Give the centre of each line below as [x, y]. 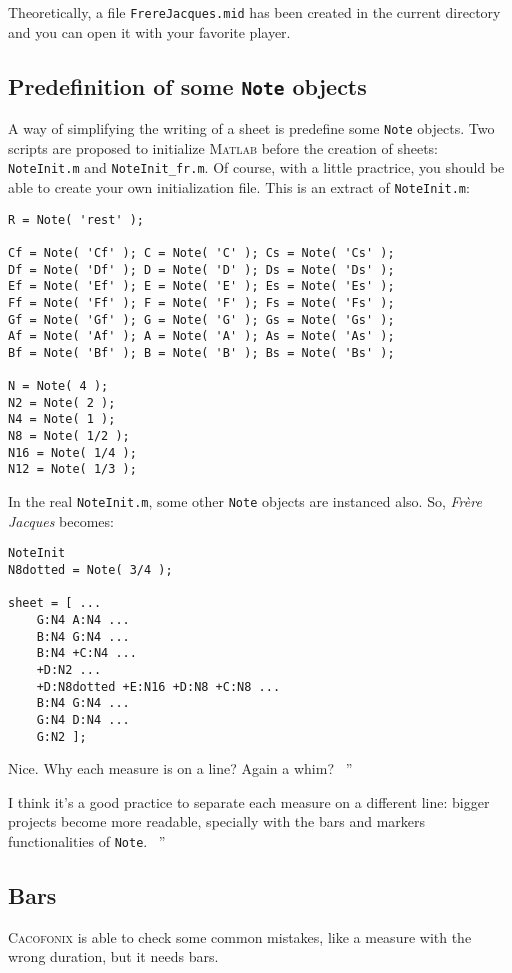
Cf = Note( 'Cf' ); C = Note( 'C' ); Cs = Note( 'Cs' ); [201, 252]
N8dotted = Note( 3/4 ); [90, 570]
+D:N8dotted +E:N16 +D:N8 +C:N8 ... [158, 686]
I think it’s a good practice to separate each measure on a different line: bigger [249, 801]
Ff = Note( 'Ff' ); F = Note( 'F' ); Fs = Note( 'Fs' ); [201, 302]
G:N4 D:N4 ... [83, 719]
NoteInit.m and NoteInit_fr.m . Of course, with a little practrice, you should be [256, 167]
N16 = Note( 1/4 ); [72, 452]
